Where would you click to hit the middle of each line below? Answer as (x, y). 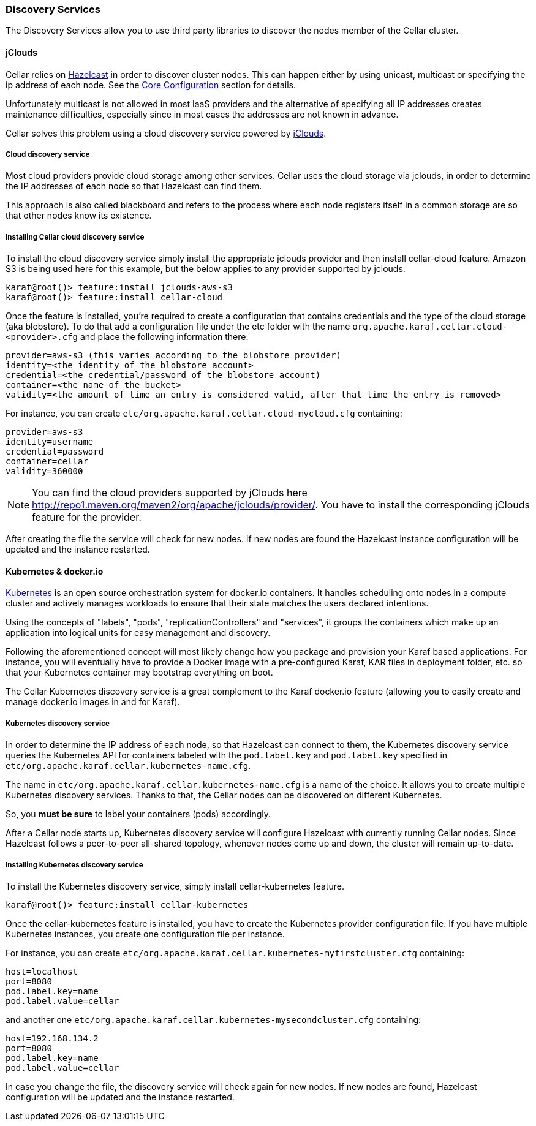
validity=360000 (44, 471)
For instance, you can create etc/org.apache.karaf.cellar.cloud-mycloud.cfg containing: (204, 414)
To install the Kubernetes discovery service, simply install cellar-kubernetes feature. (175, 886)
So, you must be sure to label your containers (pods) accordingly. (138, 814)
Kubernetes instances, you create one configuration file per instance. (145, 934)
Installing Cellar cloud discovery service (75, 237)
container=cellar (47, 462)
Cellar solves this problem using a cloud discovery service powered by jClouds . (166, 133)
